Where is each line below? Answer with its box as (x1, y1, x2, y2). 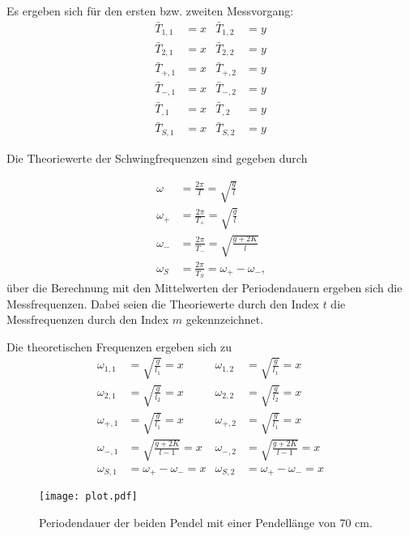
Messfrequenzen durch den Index (6, 311, 169, 328)
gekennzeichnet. (185, 311, 264, 328)
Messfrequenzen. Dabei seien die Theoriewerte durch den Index (6, 295, 319, 312)
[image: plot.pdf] (39, 491, 138, 503)
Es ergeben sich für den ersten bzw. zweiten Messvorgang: (6, 2, 294, 19)
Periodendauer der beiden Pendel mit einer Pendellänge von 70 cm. (39, 513, 373, 530)
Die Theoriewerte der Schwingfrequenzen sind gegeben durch (6, 149, 308, 166)
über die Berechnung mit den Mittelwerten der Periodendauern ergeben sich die (6, 279, 403, 296)
